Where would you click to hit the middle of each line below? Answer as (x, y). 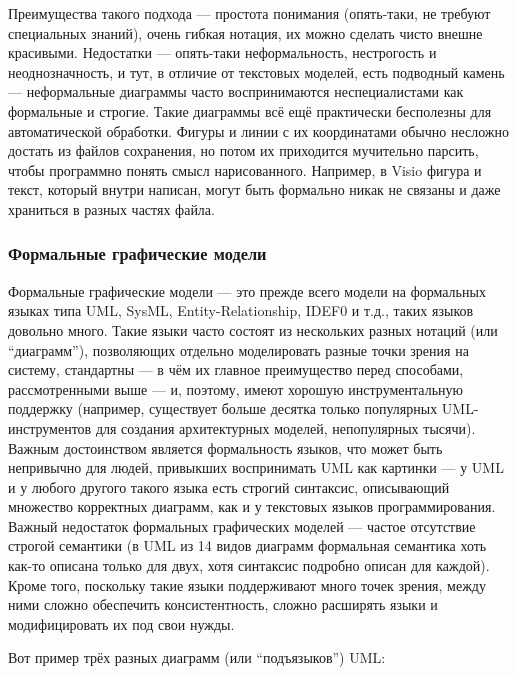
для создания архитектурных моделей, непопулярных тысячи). (285, 427)
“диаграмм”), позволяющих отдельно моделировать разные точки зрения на (238, 349)
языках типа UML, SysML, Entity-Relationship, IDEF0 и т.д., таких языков (241, 310)
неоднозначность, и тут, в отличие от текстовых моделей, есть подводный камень (256, 71)
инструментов (50, 427)
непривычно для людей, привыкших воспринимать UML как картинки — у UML (256, 467)
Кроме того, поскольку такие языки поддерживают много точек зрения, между (247, 584)
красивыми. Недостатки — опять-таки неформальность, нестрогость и (222, 52)
